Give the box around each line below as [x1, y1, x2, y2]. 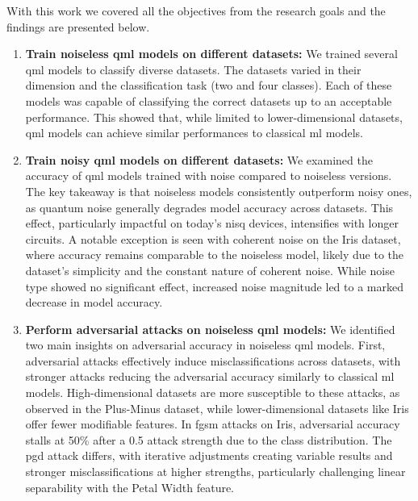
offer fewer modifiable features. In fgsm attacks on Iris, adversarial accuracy [25, 415, 400, 432]
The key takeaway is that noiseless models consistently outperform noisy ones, [25, 182, 412, 199]
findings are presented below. [6, 18, 150, 35]
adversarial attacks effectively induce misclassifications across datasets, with [25, 352, 401, 369]
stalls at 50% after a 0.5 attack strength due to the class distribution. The [25, 431, 392, 448]
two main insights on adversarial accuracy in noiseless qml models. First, [25, 336, 386, 353]
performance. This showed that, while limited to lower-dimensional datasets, [25, 108, 403, 125]
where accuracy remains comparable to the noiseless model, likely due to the [25, 246, 404, 263]
